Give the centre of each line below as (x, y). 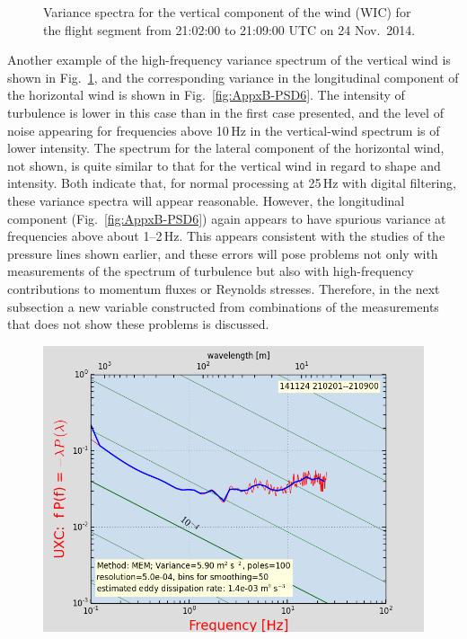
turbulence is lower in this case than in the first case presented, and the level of (225, 112)
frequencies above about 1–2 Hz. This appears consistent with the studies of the (226, 236)
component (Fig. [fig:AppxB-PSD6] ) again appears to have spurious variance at (227, 218)
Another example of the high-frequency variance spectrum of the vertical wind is (229, 60)
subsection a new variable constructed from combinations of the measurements (223, 306)
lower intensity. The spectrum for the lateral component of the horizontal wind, (226, 148)
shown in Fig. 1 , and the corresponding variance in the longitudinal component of (233, 77)
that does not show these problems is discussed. (138, 324)
